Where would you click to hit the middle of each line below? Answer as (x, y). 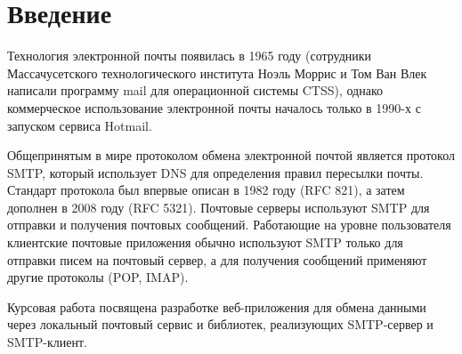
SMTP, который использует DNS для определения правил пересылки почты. (215, 172)
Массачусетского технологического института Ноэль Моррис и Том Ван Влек (217, 72)
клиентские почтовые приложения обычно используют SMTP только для (205, 242)
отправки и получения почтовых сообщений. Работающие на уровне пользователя (229, 225)
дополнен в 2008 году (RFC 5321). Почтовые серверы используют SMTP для (219, 207)
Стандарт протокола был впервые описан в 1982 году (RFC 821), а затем (206, 190)
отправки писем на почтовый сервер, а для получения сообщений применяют (217, 259)
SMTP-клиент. (47, 342)
